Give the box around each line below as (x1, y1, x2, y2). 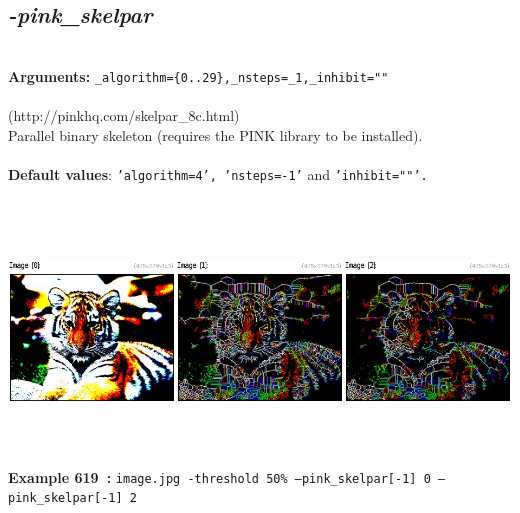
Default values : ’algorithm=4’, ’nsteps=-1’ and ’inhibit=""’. (8, 163, 428, 184)
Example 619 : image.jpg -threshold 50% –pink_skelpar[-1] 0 (8, 466, 431, 487)
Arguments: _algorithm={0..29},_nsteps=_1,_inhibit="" (8, 65, 389, 86)
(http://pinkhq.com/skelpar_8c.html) (8, 105, 240, 126)
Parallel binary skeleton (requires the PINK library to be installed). (8, 124, 423, 145)
